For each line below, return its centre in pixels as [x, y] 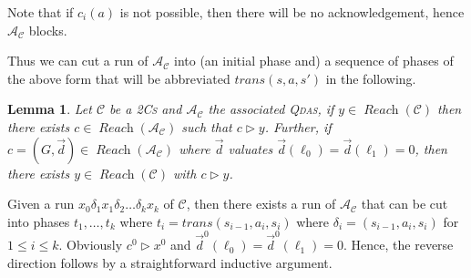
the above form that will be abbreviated [119, 78]
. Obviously [91, 245]
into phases [39, 221]
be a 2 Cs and [146, 109]
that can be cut [404, 204]
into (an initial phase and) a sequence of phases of [314, 61]
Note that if [41, 12]
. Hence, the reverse [399, 245]
